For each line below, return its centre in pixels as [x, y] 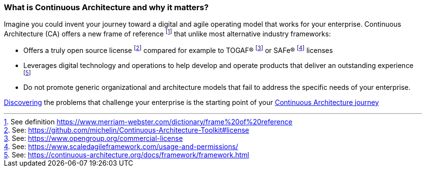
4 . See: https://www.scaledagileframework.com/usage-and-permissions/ [121, 146]
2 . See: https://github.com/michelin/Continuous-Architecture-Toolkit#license [127, 130]
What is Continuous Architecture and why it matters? [106, 7]
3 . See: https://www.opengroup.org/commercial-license [93, 138]
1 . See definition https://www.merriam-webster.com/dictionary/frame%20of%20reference [148, 121]
